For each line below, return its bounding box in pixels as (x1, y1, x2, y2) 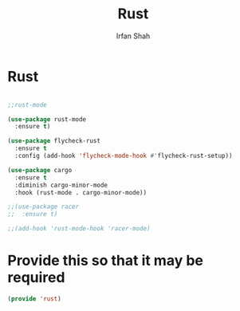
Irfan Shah (116, 31, 151, 41)
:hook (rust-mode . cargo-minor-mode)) (14, 188, 148, 196)
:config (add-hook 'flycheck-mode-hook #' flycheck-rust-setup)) (14, 152, 233, 160)
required (7, 269, 65, 287)
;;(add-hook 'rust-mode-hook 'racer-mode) (7, 225, 151, 233)
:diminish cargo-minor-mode (14, 181, 108, 189)
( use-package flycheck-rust (7, 137, 101, 145)
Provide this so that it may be (7, 252, 204, 270)
